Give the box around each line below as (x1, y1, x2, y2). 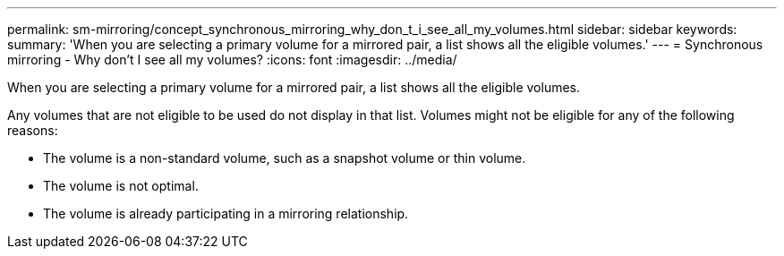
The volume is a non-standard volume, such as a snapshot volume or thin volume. (43, 150, 526, 166)
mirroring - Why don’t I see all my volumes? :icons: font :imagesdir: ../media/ (7, 52, 457, 67)
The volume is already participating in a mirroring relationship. (43, 206, 409, 221)
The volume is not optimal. (43, 178, 199, 193)
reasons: (7, 123, 58, 138)
